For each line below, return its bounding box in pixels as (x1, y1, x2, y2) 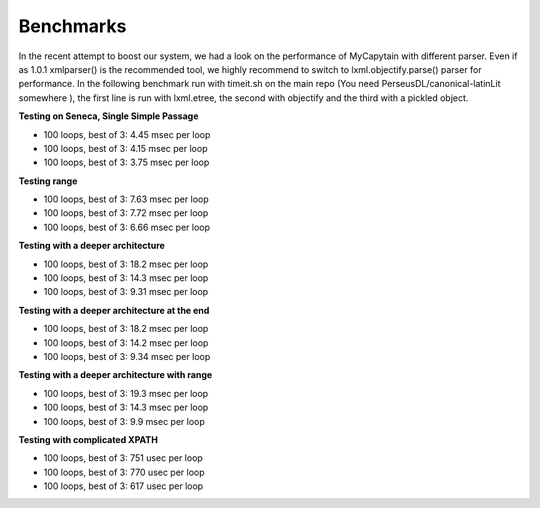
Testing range (18, 175, 78, 187)
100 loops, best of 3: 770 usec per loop (43, 466, 205, 478)
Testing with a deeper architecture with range (18, 369, 213, 381)
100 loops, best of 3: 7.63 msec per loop (43, 193, 209, 205)
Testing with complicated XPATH (18, 433, 159, 445)
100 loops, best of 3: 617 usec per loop (43, 480, 204, 492)
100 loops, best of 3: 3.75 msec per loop (43, 156, 210, 169)
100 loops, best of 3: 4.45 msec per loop (43, 128, 211, 140)
